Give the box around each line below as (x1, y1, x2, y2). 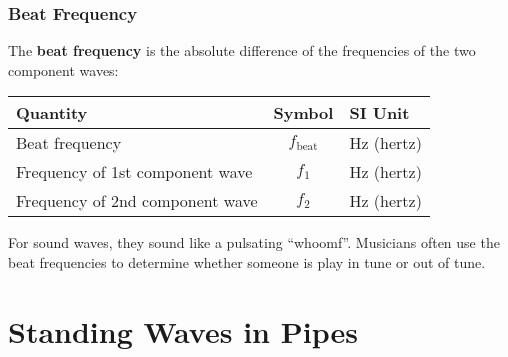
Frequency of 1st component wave (16, 160, 253, 184)
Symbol (273, 101, 334, 125)
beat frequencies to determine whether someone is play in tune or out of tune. (8, 252, 486, 272)
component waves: (8, 59, 119, 80)
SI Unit (349, 101, 410, 125)
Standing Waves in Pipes (8, 310, 358, 351)
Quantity (16, 101, 88, 125)
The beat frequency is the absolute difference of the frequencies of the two (8, 40, 476, 61)
